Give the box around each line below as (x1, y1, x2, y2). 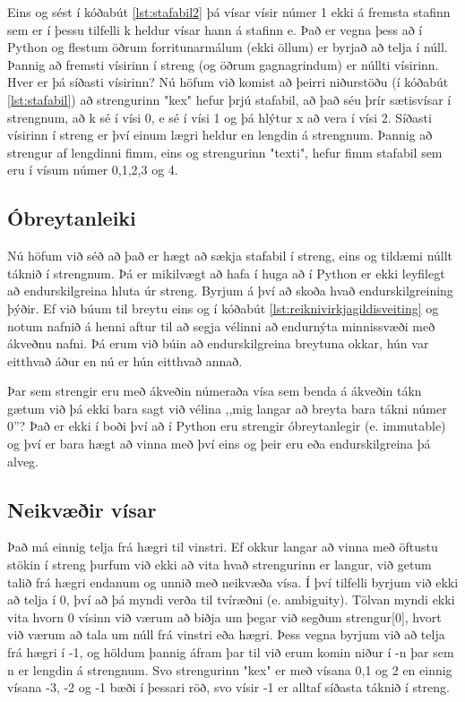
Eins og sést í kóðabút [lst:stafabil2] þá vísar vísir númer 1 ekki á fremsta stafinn (7, 3, 451, 21)
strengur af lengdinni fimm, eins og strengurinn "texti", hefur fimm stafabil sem (7, 142, 443, 161)
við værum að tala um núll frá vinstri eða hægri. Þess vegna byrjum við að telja (7, 625, 445, 644)
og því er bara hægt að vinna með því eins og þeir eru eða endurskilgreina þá (7, 434, 431, 453)
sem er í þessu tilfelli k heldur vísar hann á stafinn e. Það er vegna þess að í (7, 20, 423, 39)
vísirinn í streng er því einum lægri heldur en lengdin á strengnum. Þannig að (7, 125, 433, 144)
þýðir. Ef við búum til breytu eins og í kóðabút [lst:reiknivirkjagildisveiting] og (7, 298, 439, 317)
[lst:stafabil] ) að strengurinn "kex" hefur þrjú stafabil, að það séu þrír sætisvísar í (7, 90, 452, 108)
